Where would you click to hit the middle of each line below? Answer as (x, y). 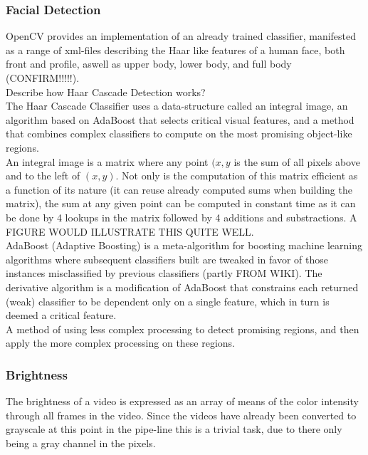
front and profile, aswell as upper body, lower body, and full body (149, 64)
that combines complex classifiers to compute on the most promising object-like (179, 134)
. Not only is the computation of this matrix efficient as (237, 176)
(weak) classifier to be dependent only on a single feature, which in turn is (168, 301)
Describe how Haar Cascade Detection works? (106, 91)
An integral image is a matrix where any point (107, 161)
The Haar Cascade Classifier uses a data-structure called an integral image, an (177, 106)
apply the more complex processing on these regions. (121, 343)
